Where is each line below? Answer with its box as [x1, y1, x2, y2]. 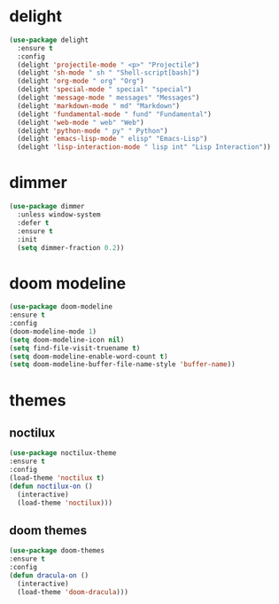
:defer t [17, 218, 50, 227]
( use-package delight [9, 35, 89, 44]
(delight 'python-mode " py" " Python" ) [17, 126, 168, 135]
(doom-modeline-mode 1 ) [9, 326, 97, 336]
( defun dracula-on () [9, 570, 89, 580]
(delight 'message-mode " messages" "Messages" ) [17, 93, 200, 103]
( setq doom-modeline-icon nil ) [9, 335, 125, 344]
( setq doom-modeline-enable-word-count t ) [9, 352, 168, 361]
